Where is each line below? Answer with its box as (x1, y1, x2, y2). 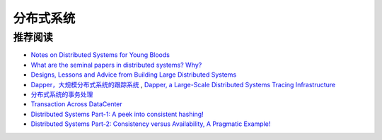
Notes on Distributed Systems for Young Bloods (30, 51, 170, 59)
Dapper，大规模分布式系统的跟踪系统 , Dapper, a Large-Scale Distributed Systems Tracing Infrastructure (30, 80, 336, 89)
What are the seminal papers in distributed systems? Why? (30, 61, 202, 69)
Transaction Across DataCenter (30, 100, 123, 108)
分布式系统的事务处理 (30, 90, 93, 98)
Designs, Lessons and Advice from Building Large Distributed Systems (30, 70, 237, 79)
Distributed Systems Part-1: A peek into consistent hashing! (30, 110, 204, 118)
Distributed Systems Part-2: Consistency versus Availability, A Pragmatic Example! (30, 120, 271, 128)
